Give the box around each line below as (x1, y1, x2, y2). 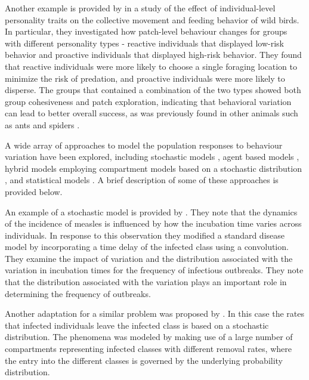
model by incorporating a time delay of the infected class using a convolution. (5, 240, 289, 253)
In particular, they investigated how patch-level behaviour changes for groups (5, 25, 288, 38)
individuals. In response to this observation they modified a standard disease (5, 228, 285, 241)
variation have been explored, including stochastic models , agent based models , (5, 150, 299, 163)
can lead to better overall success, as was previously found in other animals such (5, 107, 298, 119)
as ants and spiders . (5, 118, 80, 131)
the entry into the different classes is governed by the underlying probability (5, 354, 283, 366)
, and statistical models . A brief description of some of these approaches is (5, 174, 279, 186)
